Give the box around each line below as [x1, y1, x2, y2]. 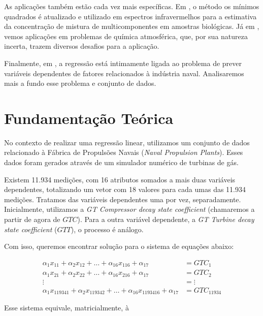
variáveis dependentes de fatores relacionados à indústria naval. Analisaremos [4, 68, 244, 78]
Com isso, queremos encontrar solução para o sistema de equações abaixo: [4, 241, 234, 251]
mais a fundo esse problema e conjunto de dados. [4, 78, 156, 88]
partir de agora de [4, 214, 60, 225]
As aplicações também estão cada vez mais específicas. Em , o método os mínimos [4, 1, 259, 11]
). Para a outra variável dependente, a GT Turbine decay [77, 214, 254, 225]
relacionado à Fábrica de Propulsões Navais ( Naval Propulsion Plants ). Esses [4, 147, 243, 157]
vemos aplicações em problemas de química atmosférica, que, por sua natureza [4, 30, 248, 41]
